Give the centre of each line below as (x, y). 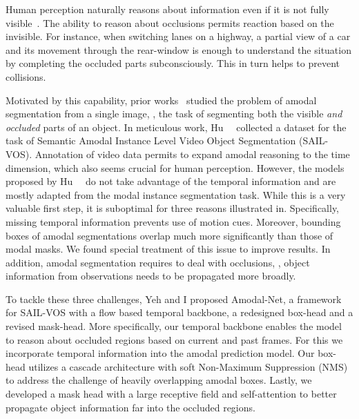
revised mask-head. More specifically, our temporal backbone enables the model (174, 326)
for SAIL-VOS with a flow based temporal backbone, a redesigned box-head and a (179, 312)
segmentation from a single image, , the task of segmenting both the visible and (174, 114)
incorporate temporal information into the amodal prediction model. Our (160, 353)
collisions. (26, 76)
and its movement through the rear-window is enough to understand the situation (178, 49)
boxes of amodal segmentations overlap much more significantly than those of (169, 235)
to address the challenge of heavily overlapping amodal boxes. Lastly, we (159, 380)
